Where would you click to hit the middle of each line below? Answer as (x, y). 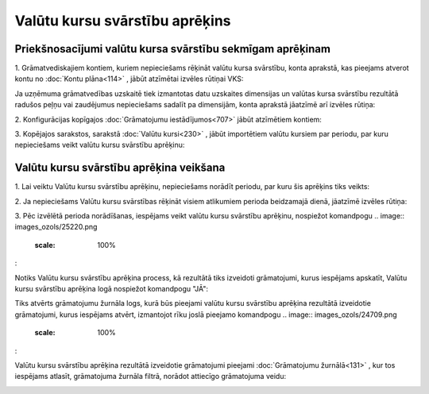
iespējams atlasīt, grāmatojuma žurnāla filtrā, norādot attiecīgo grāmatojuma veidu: (150, 377)
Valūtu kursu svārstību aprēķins (123, 21)
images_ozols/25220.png (56, 227)
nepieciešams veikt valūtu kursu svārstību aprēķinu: (100, 145)
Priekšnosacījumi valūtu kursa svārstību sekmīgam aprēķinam (173, 49)
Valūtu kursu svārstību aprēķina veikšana (120, 168)
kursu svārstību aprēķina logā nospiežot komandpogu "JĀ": (112, 289)
